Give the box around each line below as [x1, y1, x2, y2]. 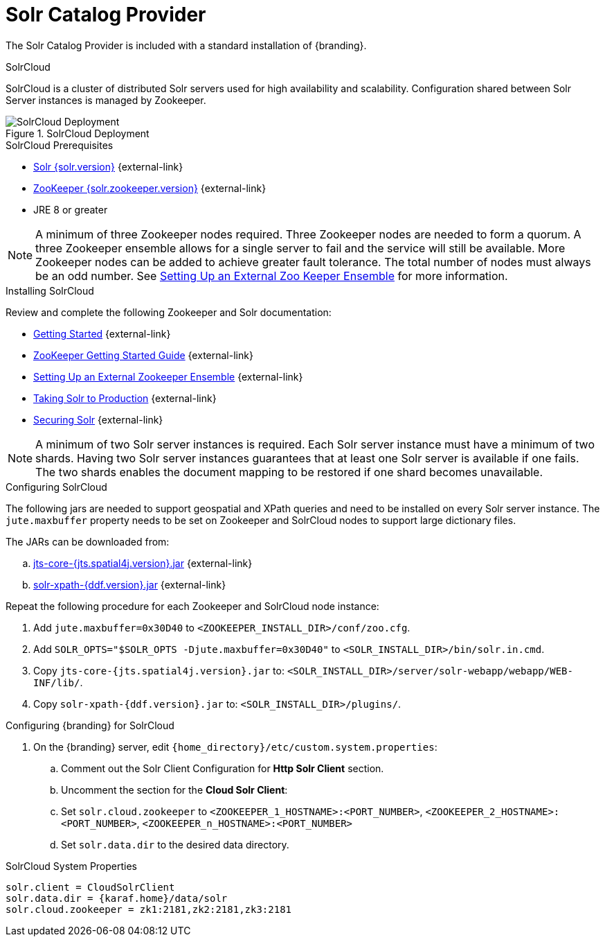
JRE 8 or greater [33, 203, 108, 216]
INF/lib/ [33, 677, 80, 688]
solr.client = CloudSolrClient [6, 881, 175, 893]
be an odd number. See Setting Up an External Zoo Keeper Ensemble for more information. [35, 268, 508, 283]
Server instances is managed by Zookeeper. [6, 94, 206, 106]
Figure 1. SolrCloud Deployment [6, 127, 150, 139]
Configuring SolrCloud [6, 480, 107, 493]
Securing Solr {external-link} [33, 413, 163, 426]
